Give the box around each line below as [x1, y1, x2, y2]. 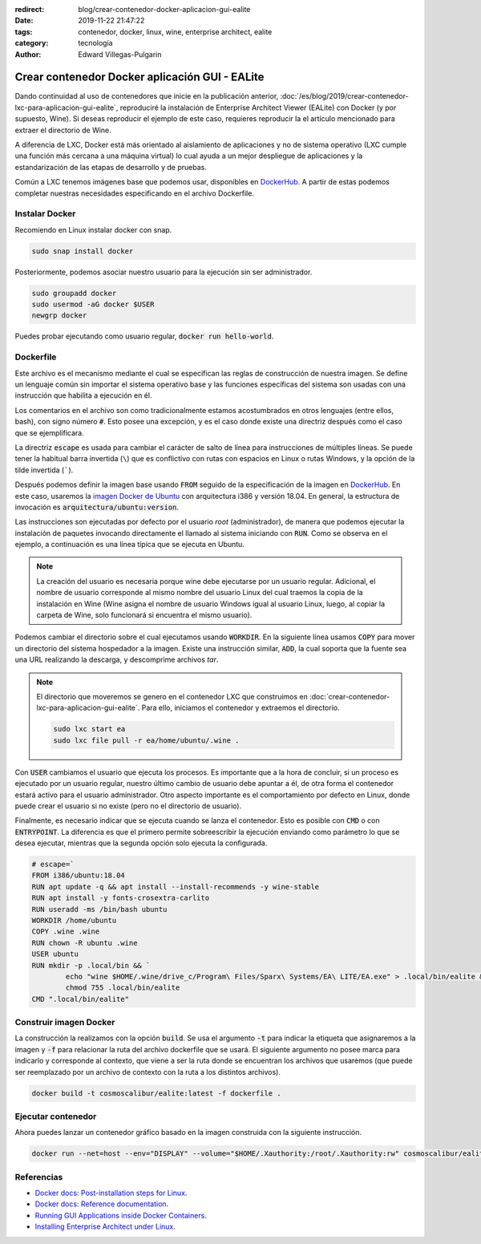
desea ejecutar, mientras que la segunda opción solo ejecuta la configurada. [14, 838, 268, 848]
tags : [14, 26, 33, 36]
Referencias [14, 1171, 63, 1182]
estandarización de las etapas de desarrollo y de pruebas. [14, 162, 208, 172]
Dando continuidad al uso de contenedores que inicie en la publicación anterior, [14, 91, 279, 101]
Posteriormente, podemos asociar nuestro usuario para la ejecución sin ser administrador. [14, 267, 313, 277]
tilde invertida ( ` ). [14, 465, 74, 475]
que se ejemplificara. [14, 427, 84, 437]
